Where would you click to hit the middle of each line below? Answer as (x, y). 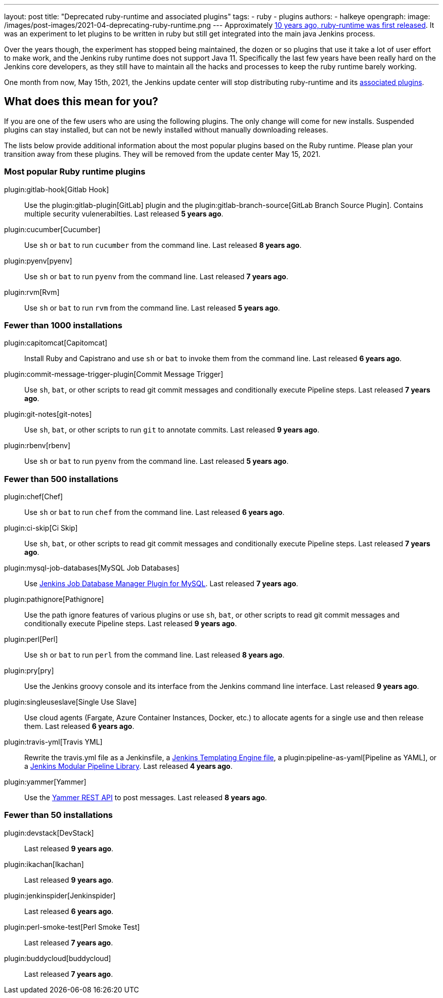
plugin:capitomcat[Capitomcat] (56, 343)
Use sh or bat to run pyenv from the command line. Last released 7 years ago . (156, 276)
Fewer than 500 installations (61, 479)
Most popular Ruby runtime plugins (75, 172)
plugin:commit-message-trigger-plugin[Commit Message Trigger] (114, 374)
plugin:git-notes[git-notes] (48, 414)
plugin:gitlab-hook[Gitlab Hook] (57, 189)
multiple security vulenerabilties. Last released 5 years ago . (124, 213)
